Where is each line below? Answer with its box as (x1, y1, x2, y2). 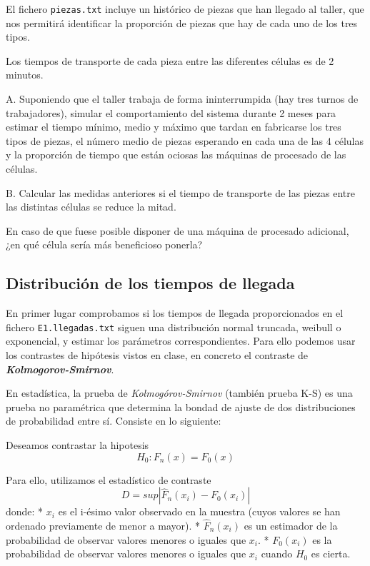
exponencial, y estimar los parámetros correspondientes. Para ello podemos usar (6, 333, 356, 348)
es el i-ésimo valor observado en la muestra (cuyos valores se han (58, 504, 341, 519)
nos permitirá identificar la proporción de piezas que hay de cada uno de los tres (6, 15, 358, 30)
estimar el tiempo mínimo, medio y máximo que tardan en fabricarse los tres (6, 119, 341, 134)
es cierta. (311, 546, 351, 561)
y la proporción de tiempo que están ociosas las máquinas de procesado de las (6, 147, 346, 162)
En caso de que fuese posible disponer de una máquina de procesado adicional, (6, 223, 349, 238)
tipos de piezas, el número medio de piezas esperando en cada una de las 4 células (6, 133, 364, 148)
